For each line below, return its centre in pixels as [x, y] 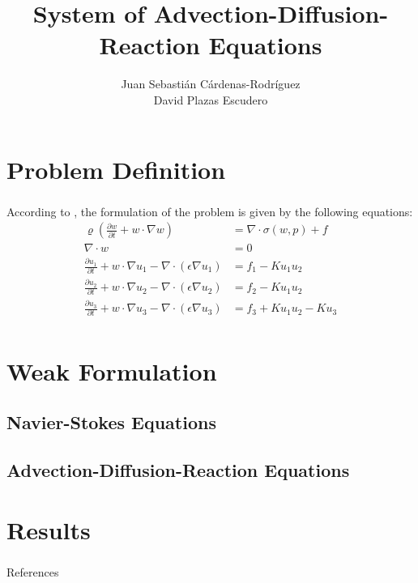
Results [49, 529]
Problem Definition [116, 169]
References [33, 571]
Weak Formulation [112, 370]
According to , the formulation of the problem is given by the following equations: [210, 211]
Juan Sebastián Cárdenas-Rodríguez [211, 84]
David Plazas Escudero [211, 99]
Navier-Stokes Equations [111, 422]
